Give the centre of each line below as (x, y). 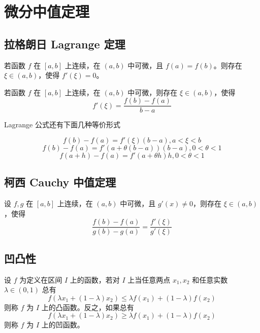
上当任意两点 (149, 279)
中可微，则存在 (153, 92)
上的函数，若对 (95, 279)
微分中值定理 (47, 11)
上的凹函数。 (63, 325)
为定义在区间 (41, 279)
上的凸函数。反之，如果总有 (88, 307)
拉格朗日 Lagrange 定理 (65, 44)
